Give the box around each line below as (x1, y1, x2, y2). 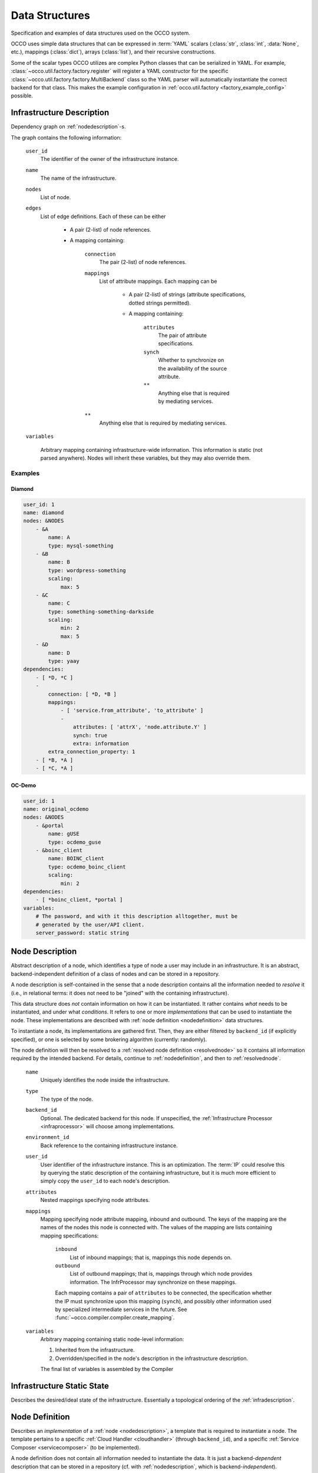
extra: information (72, 740, 130, 747)
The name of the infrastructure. (40, 174, 117, 182)
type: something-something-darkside (48, 608, 154, 615)
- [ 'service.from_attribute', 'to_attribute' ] (60, 707, 204, 714)
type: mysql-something (48, 542, 114, 549)
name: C (48, 600, 71, 607)
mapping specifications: (40, 1232, 99, 1239)
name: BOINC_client (48, 855, 104, 862)
